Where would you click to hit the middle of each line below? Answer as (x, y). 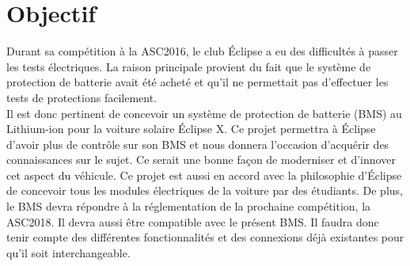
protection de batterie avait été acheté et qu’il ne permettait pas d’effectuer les (197, 82)
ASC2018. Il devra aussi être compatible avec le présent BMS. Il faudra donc (193, 221)
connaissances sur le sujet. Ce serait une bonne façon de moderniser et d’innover (201, 160)
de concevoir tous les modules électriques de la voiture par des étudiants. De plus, (205, 190)
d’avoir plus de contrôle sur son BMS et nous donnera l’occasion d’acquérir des (198, 144)
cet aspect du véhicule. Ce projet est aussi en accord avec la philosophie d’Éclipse (204, 175)
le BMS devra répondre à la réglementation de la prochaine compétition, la (189, 206)
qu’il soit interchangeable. (68, 252)
